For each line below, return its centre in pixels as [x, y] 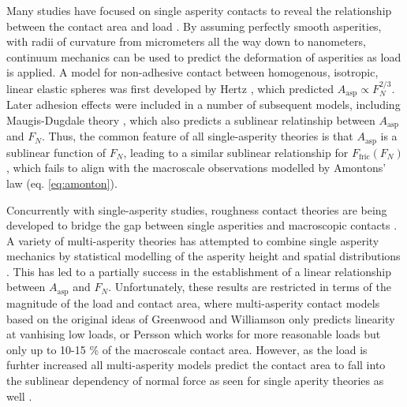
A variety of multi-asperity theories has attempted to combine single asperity [193, 240]
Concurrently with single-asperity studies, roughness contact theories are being [197, 209]
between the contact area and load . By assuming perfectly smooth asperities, [194, 26]
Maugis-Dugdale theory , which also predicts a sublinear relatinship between [191, 119]
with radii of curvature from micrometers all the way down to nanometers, [186, 41]
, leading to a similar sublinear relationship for [236, 152]
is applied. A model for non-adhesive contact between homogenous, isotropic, [192, 72]
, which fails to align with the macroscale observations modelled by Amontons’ [196, 168]
